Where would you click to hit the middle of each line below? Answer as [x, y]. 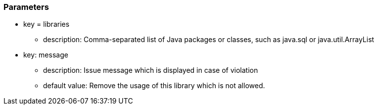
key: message [46, 55]
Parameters [26, 7]
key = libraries [47, 24]
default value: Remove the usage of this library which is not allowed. [154, 86]
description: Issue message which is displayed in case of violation [151, 70]
